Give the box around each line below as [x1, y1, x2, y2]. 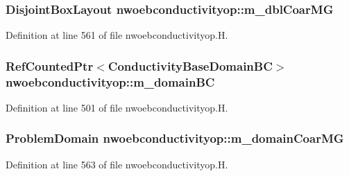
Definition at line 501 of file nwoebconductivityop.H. [6, 100, 228, 114]
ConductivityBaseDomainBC [108, 57, 273, 74]
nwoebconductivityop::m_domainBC [6, 73, 215, 90]
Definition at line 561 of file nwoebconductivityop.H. [6, 28, 228, 42]
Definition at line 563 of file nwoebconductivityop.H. [6, 157, 228, 171]
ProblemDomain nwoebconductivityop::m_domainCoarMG [6, 130, 344, 147]
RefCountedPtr [6, 57, 94, 74]
